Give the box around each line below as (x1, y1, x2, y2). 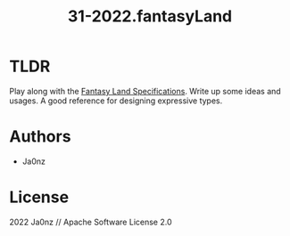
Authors (9, 126, 71, 147)
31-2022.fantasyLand (67, 6, 233, 27)
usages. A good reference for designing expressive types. (9, 95, 223, 106)
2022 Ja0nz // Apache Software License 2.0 (9, 216, 172, 227)
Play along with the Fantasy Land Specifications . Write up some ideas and (9, 85, 281, 96)
